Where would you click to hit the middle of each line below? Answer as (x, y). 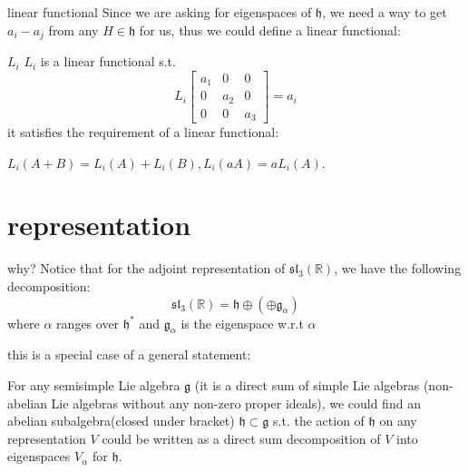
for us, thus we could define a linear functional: (270, 29)
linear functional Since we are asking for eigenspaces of (160, 12)
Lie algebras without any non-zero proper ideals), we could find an (236, 403)
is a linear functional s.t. (108, 61)
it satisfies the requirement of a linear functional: (143, 132)
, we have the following (398, 268)
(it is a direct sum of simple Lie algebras (307, 385)
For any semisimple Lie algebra (94, 385)
